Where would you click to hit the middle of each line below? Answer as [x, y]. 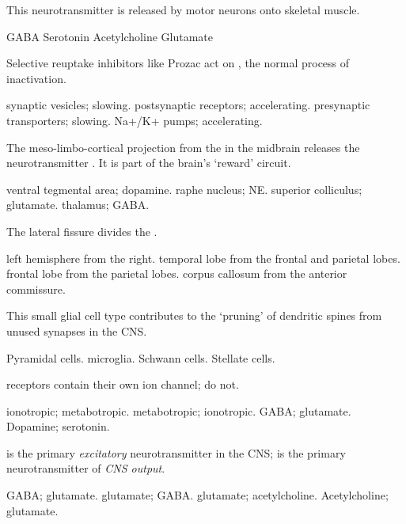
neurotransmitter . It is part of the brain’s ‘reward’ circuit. [149, 163]
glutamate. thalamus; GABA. [78, 205]
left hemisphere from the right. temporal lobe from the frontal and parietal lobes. [203, 258]
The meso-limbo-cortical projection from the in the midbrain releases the [183, 147]
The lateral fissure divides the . [82, 231]
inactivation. [36, 78]
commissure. [36, 289]
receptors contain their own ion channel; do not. [123, 384]
